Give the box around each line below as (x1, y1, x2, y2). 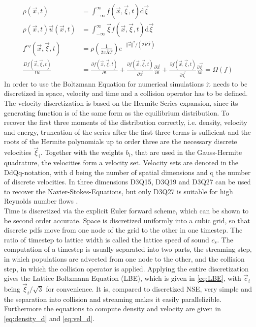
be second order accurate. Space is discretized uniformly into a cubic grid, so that (4, 215, 250, 225)
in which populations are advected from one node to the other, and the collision (4, 253, 245, 264)
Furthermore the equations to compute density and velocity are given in (4, 303, 221, 314)
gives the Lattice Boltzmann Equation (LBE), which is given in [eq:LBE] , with (4, 273, 241, 283)
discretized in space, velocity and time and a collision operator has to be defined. (4, 88, 248, 98)
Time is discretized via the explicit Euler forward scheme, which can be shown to (4, 205, 249, 215)
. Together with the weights (40, 147, 124, 157)
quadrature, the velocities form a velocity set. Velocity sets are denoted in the (4, 157, 239, 167)
